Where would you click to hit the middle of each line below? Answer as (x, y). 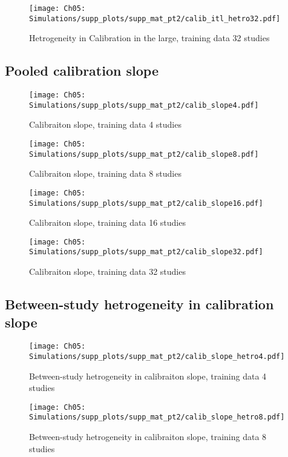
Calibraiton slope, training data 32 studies (107, 271)
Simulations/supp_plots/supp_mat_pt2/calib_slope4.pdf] (144, 105)
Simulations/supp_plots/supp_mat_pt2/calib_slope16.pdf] (146, 203)
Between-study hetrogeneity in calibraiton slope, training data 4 (148, 376)
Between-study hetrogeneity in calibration (139, 304)
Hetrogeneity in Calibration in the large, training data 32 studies (149, 38)
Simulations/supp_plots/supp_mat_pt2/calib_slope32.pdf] (146, 252)
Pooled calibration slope (82, 71)
